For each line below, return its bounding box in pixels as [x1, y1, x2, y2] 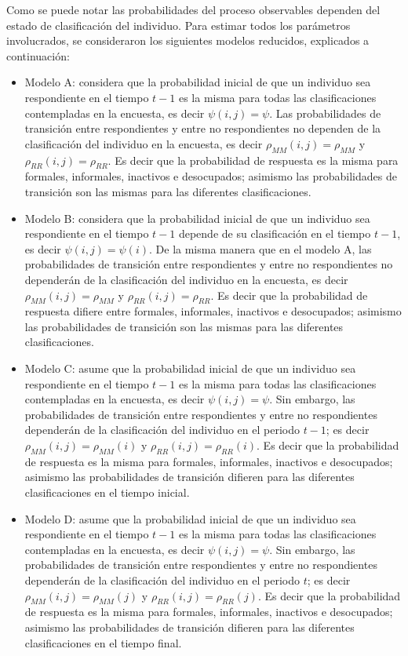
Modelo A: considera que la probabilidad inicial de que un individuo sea [24, 74, 371, 90]
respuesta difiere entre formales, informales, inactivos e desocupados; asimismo [24, 303, 402, 319]
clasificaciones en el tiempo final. [24, 634, 182, 651]
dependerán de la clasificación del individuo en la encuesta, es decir [24, 271, 348, 287]
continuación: [6, 47, 70, 64]
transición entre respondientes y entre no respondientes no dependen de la [24, 120, 381, 137]
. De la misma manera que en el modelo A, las [149, 240, 372, 257]
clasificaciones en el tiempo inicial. [24, 484, 190, 501]
